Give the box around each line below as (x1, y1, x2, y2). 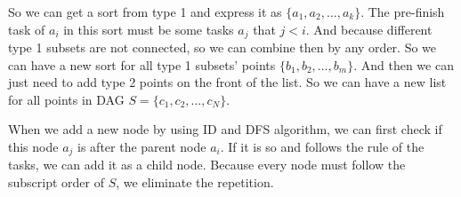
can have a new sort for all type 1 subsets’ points (8, 55, 276, 74)
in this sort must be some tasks (63, 20, 234, 38)
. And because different (305, 20, 433, 38)
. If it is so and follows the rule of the (220, 138, 425, 156)
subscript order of (8, 173, 105, 192)
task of (8, 20, 45, 38)
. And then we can (353, 55, 454, 74)
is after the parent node (77, 138, 206, 156)
